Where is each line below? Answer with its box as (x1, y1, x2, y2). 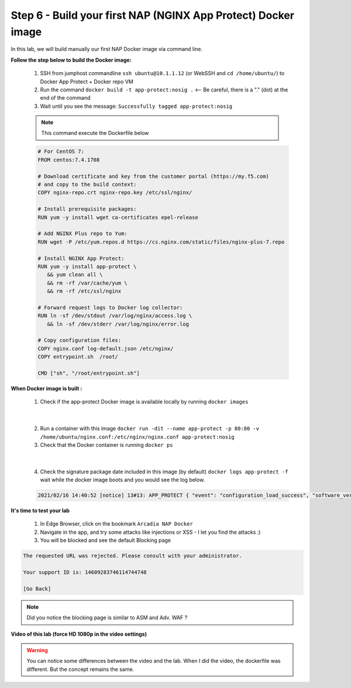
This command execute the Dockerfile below (41, 130, 149, 137)
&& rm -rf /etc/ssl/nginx (47, 288, 122, 294)
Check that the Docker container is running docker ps (40, 441, 173, 448)
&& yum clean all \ (47, 272, 103, 278)
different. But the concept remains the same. (26, 666, 135, 673)
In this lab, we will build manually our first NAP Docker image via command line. (11, 46, 203, 53)
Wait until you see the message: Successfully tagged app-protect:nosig (40, 103, 233, 110)
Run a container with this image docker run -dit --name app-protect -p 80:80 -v (40, 425, 260, 432)
